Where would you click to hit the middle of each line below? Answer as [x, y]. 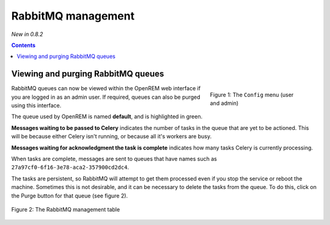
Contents [24, 45]
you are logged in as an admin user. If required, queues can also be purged [106, 97]
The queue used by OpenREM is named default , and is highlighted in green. [107, 116]
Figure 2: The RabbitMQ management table [66, 209]
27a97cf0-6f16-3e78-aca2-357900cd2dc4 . [70, 167]
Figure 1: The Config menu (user [252, 95]
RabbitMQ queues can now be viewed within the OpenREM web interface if [106, 88]
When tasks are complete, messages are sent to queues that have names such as [114, 159]
